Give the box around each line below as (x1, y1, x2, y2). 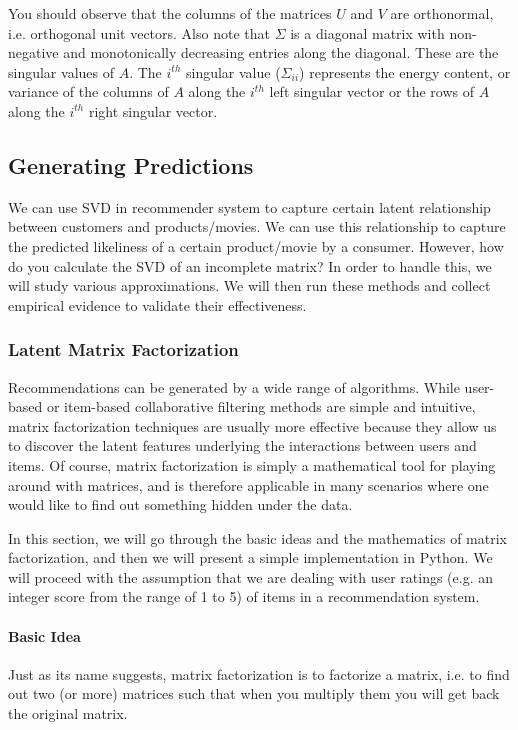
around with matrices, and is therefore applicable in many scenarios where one (8, 474, 489, 495)
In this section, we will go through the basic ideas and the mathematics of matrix (8, 527, 507, 548)
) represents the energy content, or (299, 61, 511, 82)
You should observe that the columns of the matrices (8, 3, 332, 23)
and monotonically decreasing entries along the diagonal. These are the (63, 42, 499, 63)
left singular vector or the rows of (269, 81, 474, 102)
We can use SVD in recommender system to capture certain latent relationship (8, 196, 491, 217)
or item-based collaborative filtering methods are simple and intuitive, (46, 396, 476, 417)
